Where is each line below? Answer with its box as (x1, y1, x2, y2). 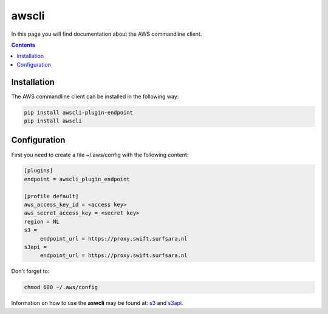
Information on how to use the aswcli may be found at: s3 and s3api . (11, 299, 183, 307)
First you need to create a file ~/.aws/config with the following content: (11, 151, 189, 158)
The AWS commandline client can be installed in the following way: (11, 93, 179, 100)
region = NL (24, 218, 60, 225)
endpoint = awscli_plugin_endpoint (24, 176, 130, 182)
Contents (11, 41, 36, 48)
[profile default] (24, 193, 79, 199)
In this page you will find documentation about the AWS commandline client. (11, 30, 202, 38)
